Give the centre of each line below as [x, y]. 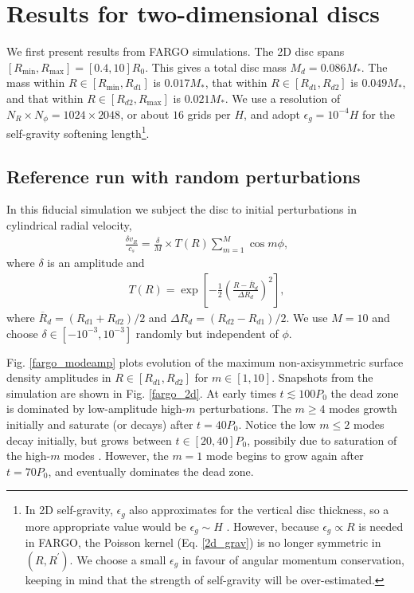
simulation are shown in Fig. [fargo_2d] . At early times [141, 393]
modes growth [363, 408]
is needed [381, 526]
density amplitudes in [59, 377]
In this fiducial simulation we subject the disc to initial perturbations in [182, 209]
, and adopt [272, 114]
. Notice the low [277, 424]
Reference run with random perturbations [184, 176]
